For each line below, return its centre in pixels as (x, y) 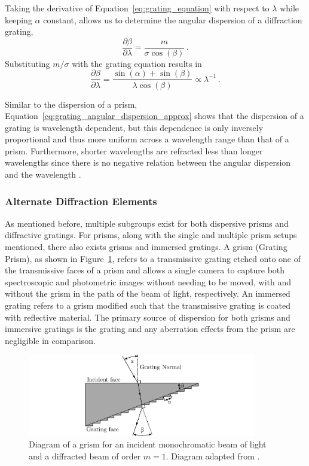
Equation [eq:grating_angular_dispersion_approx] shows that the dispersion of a (154, 116)
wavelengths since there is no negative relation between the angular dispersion (148, 162)
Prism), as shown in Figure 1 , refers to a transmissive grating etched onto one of (153, 258)
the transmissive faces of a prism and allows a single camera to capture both (145, 270)
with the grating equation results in (137, 63)
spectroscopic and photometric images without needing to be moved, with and (148, 281)
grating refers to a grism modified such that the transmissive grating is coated (148, 305)
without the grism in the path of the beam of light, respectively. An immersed (148, 293)
